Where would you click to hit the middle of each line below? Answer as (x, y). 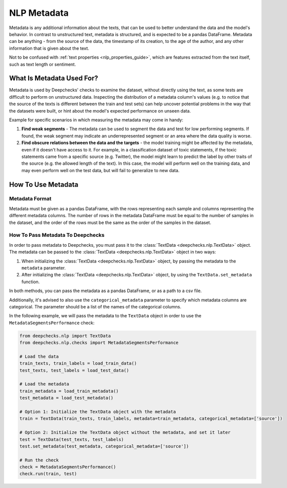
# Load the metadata (44, 384)
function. (31, 282)
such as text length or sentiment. (42, 64)
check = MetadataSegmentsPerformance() (68, 467)
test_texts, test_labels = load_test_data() (74, 370)
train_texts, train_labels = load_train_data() (78, 363)
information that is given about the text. (49, 48)
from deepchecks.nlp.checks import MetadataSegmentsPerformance (99, 343)
